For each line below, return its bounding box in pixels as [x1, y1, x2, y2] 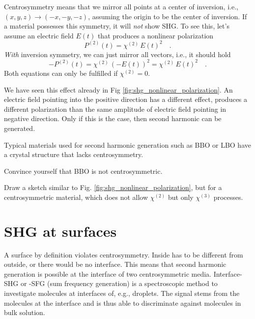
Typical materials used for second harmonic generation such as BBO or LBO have [4, 139, 251, 150]
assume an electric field [4, 30, 74, 40]
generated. [4, 123, 35, 133]
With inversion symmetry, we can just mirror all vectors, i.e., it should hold [4, 49, 231, 59]
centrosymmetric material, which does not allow [4, 191, 148, 202]
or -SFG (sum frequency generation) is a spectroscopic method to [20, 278, 218, 288]
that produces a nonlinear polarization [97, 30, 214, 40]
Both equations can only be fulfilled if [4, 67, 118, 78]
